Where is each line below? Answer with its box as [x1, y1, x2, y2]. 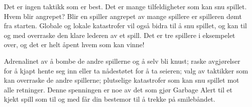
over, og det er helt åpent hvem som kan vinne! [4, 39, 145, 50]
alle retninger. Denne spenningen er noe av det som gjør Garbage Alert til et [4, 84, 233, 94]
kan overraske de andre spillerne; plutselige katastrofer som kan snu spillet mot [4, 75, 239, 85]
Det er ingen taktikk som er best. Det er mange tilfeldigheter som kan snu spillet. [4, 1, 247, 11]
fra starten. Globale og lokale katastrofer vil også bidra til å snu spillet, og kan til [4, 20, 247, 31]
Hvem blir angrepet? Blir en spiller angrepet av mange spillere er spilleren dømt [4, 11, 242, 21]
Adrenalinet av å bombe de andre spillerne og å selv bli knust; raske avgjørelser [4, 55, 240, 66]
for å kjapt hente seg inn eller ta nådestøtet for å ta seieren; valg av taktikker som [4, 65, 248, 75]
